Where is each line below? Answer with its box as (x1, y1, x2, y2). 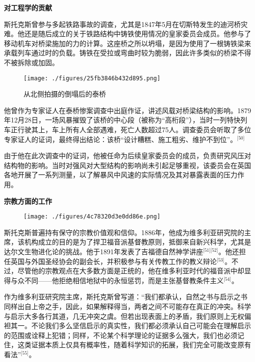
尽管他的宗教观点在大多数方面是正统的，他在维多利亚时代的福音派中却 (17, 265, 244, 276)
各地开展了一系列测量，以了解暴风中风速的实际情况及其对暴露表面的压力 (4, 169, 237, 180)
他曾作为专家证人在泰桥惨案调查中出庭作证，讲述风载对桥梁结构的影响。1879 (4, 105, 251, 115)
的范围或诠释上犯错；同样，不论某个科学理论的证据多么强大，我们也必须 (4, 330, 237, 340)
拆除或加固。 (17, 57, 59, 67)
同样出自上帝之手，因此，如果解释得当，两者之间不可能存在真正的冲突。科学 (4, 301, 251, 311)
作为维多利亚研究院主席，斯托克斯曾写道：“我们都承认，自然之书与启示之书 (4, 291, 248, 302)
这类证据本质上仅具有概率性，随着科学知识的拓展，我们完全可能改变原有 (17, 339, 251, 350)
